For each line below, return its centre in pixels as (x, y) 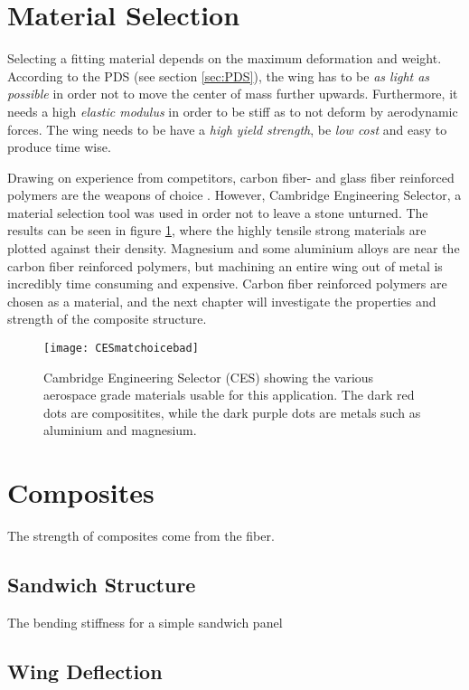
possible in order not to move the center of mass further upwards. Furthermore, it (233, 94)
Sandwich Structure (102, 585)
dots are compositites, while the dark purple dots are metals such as (232, 412)
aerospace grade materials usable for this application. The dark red (229, 395)
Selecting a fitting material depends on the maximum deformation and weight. (225, 58)
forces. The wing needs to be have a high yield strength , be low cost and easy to (227, 129)
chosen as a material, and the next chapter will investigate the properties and (222, 301)
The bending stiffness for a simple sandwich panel (145, 622)
